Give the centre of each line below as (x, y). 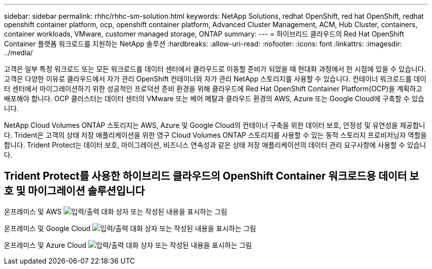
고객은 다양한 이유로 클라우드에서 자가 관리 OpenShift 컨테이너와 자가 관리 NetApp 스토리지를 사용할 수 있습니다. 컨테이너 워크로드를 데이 (215, 79)
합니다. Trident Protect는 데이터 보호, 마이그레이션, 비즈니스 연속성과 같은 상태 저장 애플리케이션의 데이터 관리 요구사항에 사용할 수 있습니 (215, 145)
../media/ (18, 53)
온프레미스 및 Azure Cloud (45, 245)
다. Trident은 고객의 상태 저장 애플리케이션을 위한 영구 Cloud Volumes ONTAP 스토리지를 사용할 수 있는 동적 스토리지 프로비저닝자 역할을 (216, 135)
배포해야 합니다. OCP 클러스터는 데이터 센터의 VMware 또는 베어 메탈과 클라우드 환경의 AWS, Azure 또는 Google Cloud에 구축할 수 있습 (214, 98)
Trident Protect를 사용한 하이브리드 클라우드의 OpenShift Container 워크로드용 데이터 (206, 176)
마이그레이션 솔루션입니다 (86, 191)
